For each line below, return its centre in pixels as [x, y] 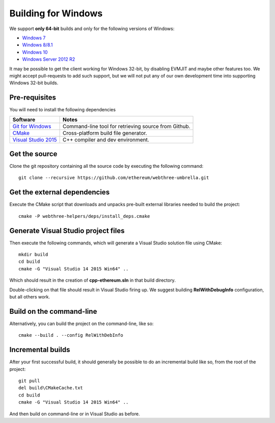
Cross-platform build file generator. [105, 133]
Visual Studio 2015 [35, 139]
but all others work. [30, 297]
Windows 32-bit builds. [34, 83]
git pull [29, 381]
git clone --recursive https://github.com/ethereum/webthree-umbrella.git [114, 178]
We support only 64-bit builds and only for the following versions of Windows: [92, 29]
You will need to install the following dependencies [63, 110]
